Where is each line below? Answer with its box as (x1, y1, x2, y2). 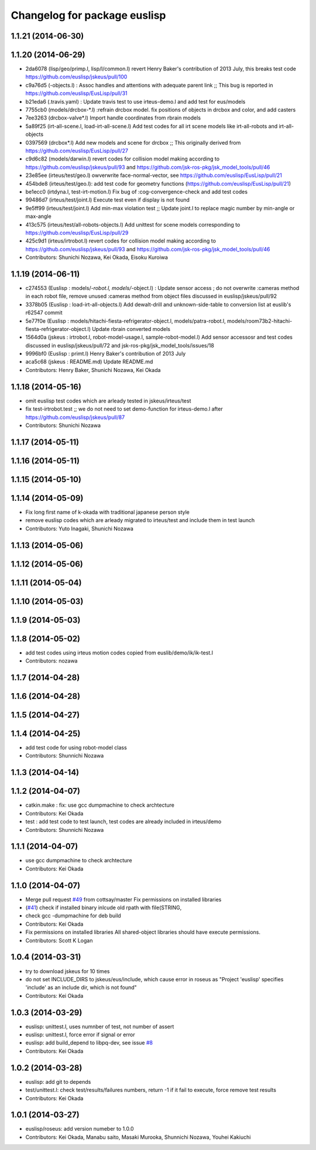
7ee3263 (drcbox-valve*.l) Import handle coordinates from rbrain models (25, 114, 201, 121)
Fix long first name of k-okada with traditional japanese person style (25, 509, 190, 516)
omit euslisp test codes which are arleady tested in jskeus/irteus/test (25, 397, 191, 404)
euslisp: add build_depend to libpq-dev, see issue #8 (25, 1039, 153, 1046)
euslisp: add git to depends (25, 1078, 91, 1085)
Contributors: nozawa (25, 657, 78, 664)
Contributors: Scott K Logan (25, 937, 93, 944)
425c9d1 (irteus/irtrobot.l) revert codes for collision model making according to (25, 237, 217, 244)
